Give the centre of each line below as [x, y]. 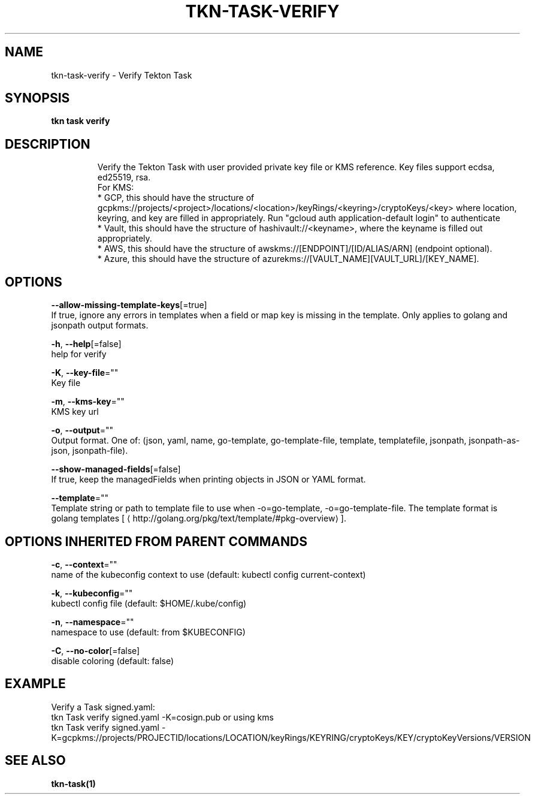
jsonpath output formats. [100, 325]
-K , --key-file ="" [85, 373]
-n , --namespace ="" [93, 622]
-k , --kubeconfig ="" [92, 593]
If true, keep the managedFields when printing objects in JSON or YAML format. [208, 480]
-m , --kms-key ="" [88, 402]
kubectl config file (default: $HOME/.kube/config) [149, 603]
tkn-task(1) [73, 783]
